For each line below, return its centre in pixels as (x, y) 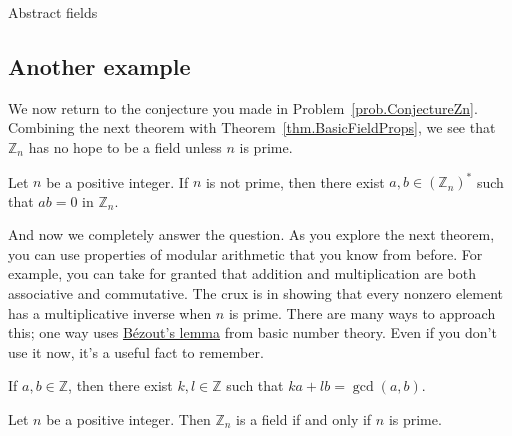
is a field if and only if (304, 419)
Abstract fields (53, 12)
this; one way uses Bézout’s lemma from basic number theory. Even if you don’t (252, 332)
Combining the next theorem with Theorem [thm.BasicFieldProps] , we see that (252, 127)
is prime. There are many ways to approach (362, 312)
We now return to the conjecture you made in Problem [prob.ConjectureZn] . (243, 107)
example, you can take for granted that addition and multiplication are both (242, 273)
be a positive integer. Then (128, 419)
